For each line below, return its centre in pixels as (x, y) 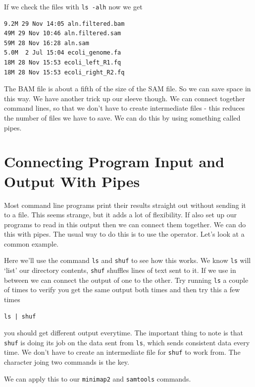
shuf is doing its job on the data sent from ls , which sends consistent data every (127, 342)
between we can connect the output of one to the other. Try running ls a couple (126, 280)
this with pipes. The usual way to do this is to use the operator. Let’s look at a (124, 234)
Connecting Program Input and (114, 161)
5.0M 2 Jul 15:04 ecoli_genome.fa (63, 53)
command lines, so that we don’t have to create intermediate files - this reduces (125, 108)
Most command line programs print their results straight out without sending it (125, 205)
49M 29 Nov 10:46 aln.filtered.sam (63, 33)
